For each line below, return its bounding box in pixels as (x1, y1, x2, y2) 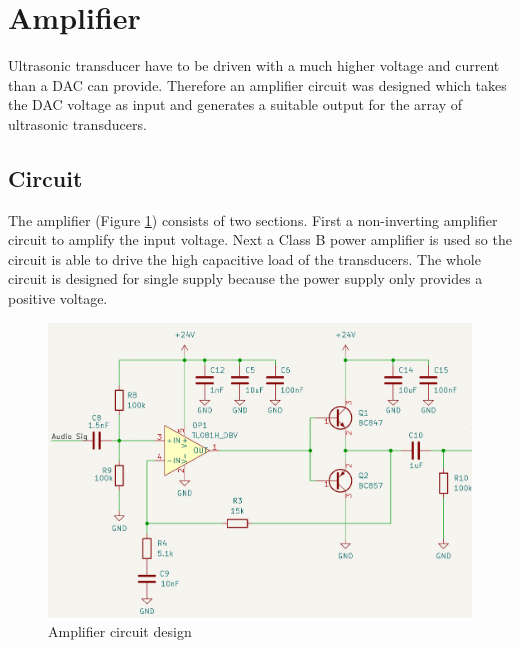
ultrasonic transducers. (8, 113, 147, 134)
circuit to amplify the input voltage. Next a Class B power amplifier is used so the (8, 229, 512, 250)
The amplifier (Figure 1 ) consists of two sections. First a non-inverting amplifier (8, 209, 498, 230)
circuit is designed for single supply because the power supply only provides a (8, 268, 483, 289)
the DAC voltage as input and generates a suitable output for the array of (8, 94, 463, 115)
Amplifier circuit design (48, 621, 192, 642)
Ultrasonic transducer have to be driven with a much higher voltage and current (8, 55, 500, 76)
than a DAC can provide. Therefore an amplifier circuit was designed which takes (8, 74, 507, 95)
